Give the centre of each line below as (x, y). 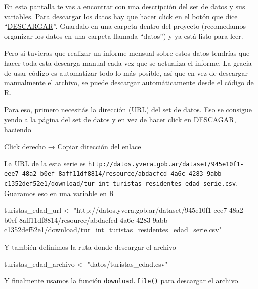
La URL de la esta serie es (45, 163)
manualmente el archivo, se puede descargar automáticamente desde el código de (129, 83)
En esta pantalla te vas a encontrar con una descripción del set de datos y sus (125, 6)
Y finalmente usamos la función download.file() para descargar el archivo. (122, 281)
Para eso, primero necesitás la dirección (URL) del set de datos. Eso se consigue (128, 109)
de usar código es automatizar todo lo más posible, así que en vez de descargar (126, 73)
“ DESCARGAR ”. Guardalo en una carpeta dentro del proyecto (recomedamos (125, 26)
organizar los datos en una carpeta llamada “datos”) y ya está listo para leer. (124, 36)
